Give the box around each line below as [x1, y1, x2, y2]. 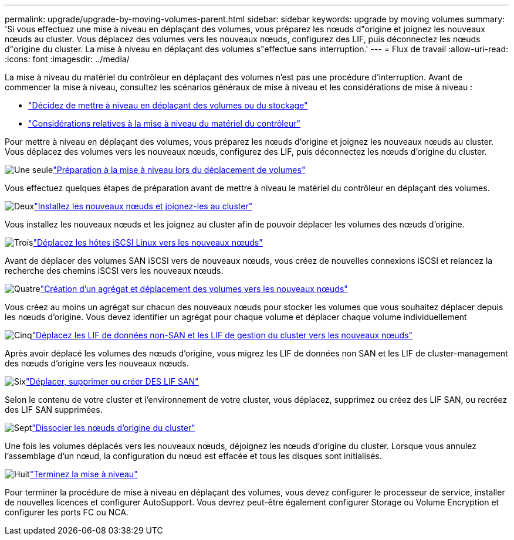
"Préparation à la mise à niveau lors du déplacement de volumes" [53, 165, 306, 175]
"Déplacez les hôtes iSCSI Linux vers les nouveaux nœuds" [33, 237, 263, 247]
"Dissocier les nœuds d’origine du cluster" [32, 423, 195, 433]
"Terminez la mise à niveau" [29, 469, 138, 479]
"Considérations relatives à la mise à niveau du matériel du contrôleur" [28, 118, 300, 128]
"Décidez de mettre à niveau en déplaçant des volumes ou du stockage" [28, 100, 308, 110]
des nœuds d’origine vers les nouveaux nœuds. [5, 358, 189, 368]
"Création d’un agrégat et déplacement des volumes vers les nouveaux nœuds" [40, 284, 348, 294]
